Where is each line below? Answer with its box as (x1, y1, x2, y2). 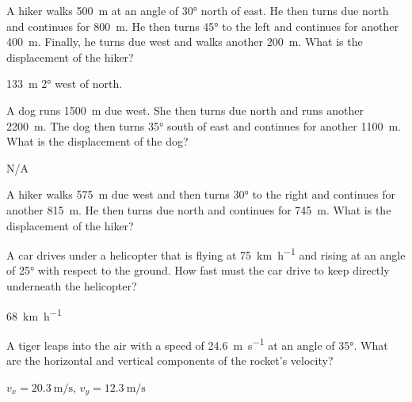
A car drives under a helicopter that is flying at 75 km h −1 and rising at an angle (6, 245, 406, 263)
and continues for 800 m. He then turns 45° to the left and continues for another (6, 17, 399, 34)
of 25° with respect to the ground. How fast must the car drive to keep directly (6, 262, 390, 279)
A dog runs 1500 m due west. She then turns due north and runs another (6, 101, 364, 118)
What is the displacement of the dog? (6, 133, 189, 150)
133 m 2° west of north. (6, 75, 123, 92)
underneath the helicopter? (6, 277, 137, 294)
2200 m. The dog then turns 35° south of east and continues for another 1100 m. (6, 117, 402, 134)
